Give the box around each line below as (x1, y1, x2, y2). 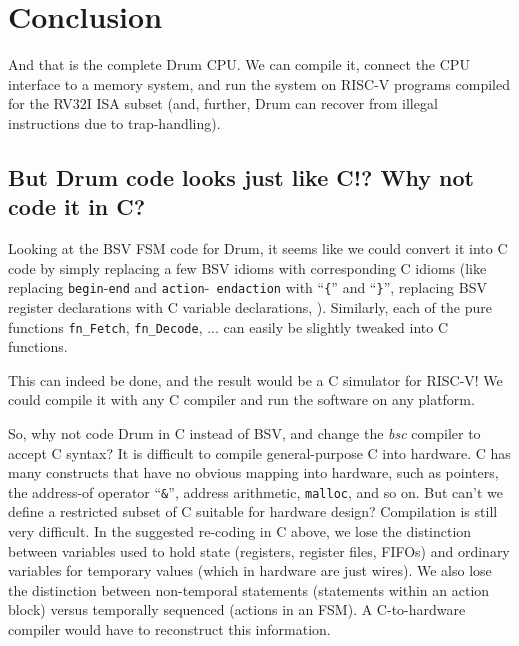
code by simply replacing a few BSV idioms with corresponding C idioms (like (8, 257, 487, 278)
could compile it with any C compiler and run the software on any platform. (8, 389, 475, 410)
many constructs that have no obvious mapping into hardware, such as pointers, (8, 462, 499, 483)
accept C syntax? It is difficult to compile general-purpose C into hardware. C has (8, 442, 511, 463)
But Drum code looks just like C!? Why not (8, 161, 474, 192)
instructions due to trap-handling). (8, 112, 221, 133)
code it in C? (8, 191, 146, 222)
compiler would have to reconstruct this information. (8, 618, 331, 639)
